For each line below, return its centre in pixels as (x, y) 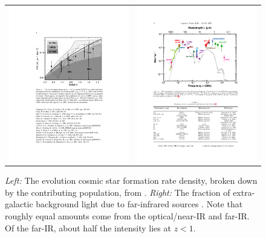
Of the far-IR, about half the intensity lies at (88, 227)
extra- (244, 192)
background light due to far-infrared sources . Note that (139, 204)
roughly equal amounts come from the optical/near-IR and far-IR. (127, 215)
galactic (19, 204)
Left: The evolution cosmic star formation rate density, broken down (131, 180)
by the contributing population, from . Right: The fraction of (118, 192)
